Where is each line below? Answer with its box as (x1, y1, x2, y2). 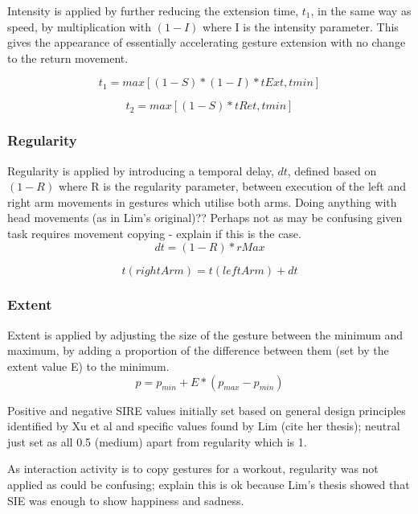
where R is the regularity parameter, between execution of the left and (58, 178, 407, 195)
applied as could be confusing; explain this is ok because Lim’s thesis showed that (7, 475, 410, 492)
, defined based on (287, 162, 377, 179)
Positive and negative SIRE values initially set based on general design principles (7, 401, 406, 418)
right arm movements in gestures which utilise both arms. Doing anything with (7, 193, 397, 210)
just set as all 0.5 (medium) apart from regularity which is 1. (7, 433, 307, 450)
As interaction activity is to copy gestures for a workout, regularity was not (7, 460, 379, 477)
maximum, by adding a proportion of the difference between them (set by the (7, 342, 389, 359)
